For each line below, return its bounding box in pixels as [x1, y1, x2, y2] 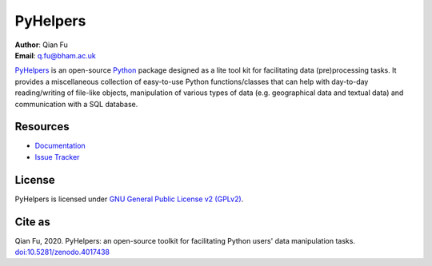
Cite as [14, 215, 51, 228]
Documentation [34, 141, 86, 151]
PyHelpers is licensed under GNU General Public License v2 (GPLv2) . [14, 194, 244, 204]
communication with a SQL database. [14, 99, 138, 109]
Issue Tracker [34, 152, 80, 161]
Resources [14, 120, 70, 133]
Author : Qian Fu [14, 40, 68, 50]
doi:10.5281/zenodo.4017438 [14, 248, 110, 256]
